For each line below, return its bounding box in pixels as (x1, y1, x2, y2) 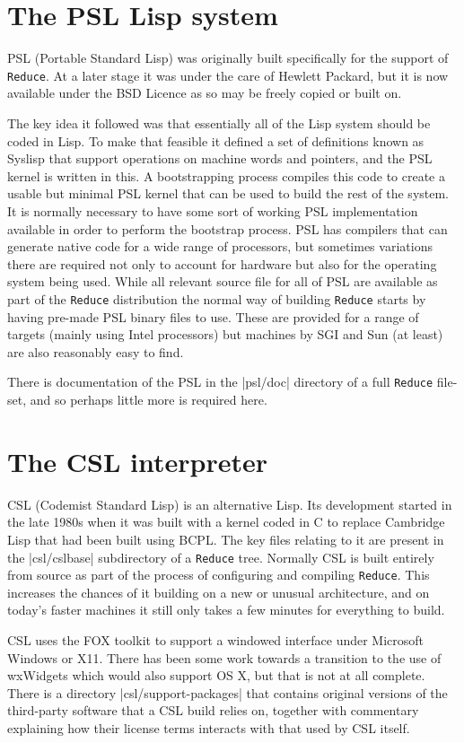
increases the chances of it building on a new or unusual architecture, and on (7, 582, 430, 601)
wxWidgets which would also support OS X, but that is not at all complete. (7, 666, 425, 685)
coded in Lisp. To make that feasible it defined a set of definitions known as (7, 131, 425, 150)
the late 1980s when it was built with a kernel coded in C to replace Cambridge (7, 512, 445, 531)
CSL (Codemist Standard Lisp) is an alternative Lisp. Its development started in (7, 494, 452, 513)
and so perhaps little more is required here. (30, 390, 267, 408)
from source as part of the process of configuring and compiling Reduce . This (7, 565, 430, 584)
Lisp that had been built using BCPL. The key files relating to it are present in (7, 529, 444, 548)
